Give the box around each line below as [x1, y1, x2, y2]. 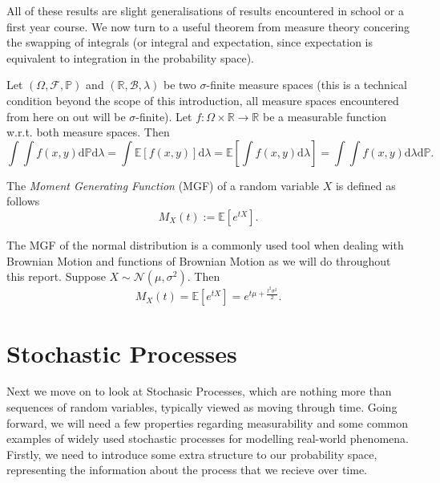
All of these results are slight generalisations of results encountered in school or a [6, 2, 404, 18]
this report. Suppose [6, 268, 106, 285]
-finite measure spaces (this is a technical [206, 76, 407, 93]
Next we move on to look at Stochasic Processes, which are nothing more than [6, 383, 392, 400]
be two [163, 76, 196, 93]
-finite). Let [135, 108, 192, 124]
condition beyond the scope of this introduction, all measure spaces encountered [6, 91, 399, 108]
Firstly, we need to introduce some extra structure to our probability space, [6, 445, 377, 462]
